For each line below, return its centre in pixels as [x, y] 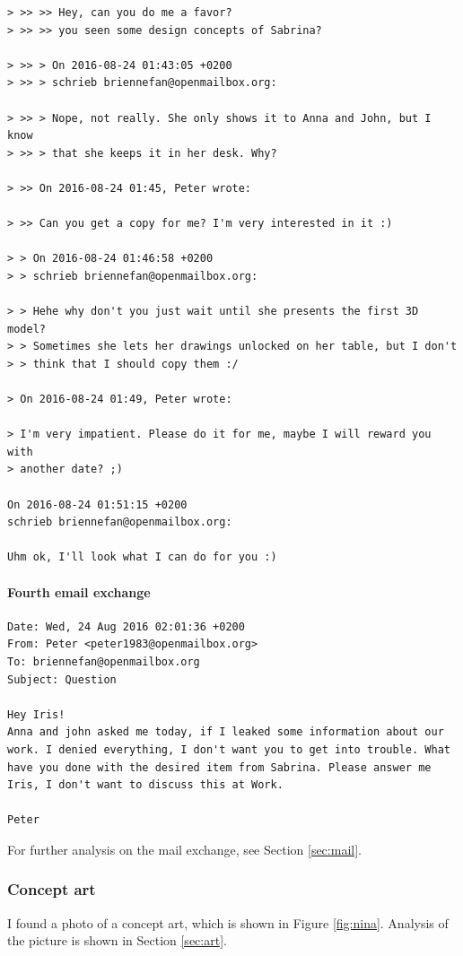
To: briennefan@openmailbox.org [104, 661]
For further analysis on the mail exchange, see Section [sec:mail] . [184, 849]
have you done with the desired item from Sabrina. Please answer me [219, 767]
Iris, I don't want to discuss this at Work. [145, 785]
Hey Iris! [36, 714]
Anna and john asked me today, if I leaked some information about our [226, 732]
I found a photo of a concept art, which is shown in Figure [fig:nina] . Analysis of [228, 922]
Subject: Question [62, 679]
